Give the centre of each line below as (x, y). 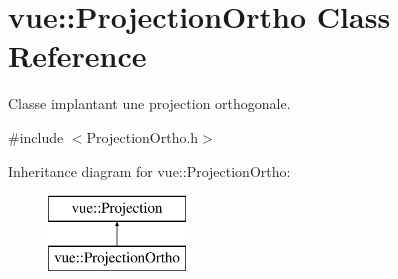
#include (36, 136)
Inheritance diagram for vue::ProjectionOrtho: (149, 170)
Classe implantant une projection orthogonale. (149, 103)
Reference (77, 55)
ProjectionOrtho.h (142, 136)
